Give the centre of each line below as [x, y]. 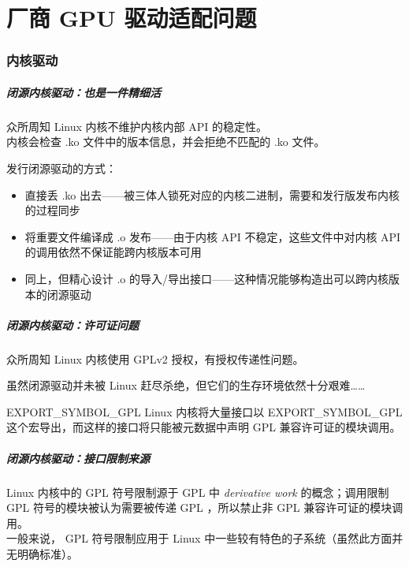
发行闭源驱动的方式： [61, 168]
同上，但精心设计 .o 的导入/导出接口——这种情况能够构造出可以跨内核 [207, 278]
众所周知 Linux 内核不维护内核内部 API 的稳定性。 [137, 126]
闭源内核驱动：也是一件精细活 [84, 92]
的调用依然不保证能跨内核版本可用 [113, 252]
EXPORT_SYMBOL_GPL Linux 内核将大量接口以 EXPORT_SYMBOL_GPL [204, 411]
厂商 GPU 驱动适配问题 [132, 18]
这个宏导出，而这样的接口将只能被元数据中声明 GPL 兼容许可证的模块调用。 [204, 427]
